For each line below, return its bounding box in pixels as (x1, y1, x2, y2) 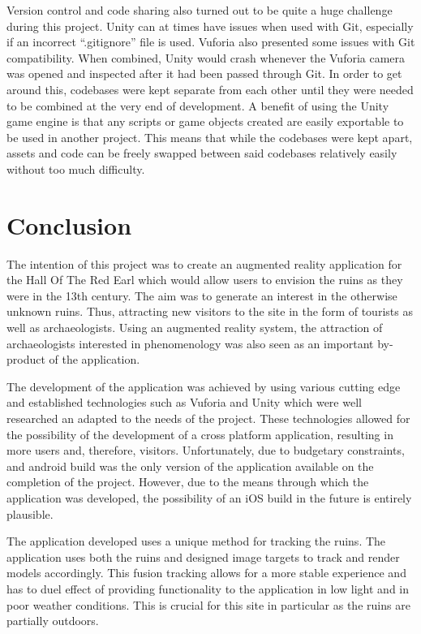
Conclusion (6, 208, 132, 241)
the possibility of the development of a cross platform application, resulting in (6, 425, 393, 442)
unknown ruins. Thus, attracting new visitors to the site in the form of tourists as (6, 303, 413, 320)
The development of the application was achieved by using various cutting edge (6, 377, 401, 395)
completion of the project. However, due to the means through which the (6, 473, 369, 490)
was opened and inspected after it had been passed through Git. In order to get (6, 65, 402, 82)
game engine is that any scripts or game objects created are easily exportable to (6, 113, 404, 130)
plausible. (6, 505, 54, 522)
